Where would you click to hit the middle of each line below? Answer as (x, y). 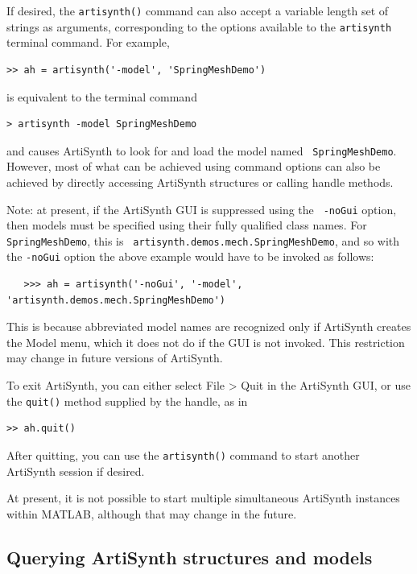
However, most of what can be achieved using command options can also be (194, 166)
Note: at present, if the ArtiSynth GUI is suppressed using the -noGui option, (202, 209)
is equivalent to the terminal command (102, 96)
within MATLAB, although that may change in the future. (152, 513)
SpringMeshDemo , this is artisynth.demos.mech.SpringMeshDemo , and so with (203, 240)
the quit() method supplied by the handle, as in (127, 401)
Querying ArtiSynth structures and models (190, 557)
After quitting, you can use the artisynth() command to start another (183, 454)
